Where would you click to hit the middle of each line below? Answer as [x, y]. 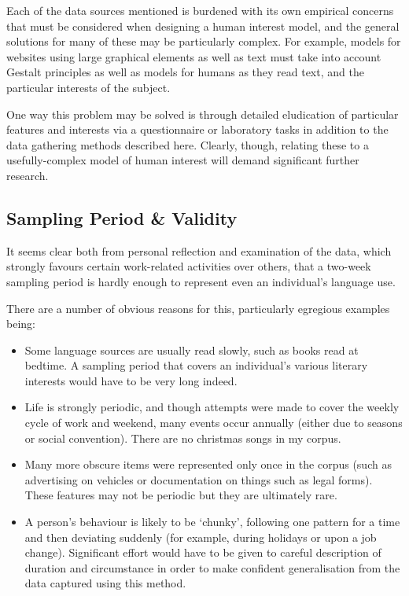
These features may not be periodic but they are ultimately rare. [181, 495]
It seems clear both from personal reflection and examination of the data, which [199, 250]
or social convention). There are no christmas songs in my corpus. [183, 438]
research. [28, 175]
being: [21, 324]
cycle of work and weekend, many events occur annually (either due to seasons [214, 423]
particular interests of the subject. [88, 87]
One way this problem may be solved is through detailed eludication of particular [203, 114]
